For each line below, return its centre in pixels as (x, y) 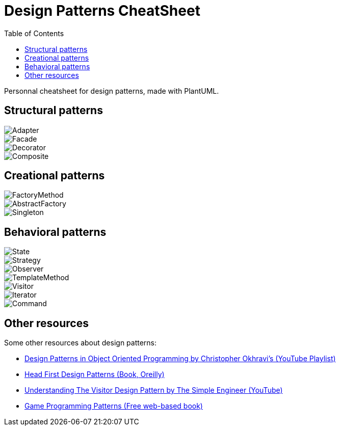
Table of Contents (34, 33)
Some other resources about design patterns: (81, 343)
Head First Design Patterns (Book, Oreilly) (95, 374)
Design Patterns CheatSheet (102, 11)
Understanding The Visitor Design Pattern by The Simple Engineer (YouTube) (154, 390)
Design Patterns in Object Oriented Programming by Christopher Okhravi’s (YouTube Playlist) (180, 359)
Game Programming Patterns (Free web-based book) (114, 406)
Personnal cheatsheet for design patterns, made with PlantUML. (112, 91)
